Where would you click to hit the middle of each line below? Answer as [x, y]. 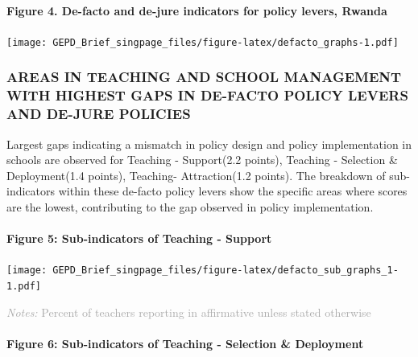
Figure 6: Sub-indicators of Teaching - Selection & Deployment [185, 343]
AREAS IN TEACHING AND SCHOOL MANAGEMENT [204, 77]
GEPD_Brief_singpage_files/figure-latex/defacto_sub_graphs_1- [226, 271]
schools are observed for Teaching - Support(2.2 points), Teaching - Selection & [202, 160]
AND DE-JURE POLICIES [99, 114]
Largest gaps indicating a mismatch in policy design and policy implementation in [209, 144]
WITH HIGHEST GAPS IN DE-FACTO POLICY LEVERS [207, 95]
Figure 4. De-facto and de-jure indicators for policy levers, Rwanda [197, 10]
